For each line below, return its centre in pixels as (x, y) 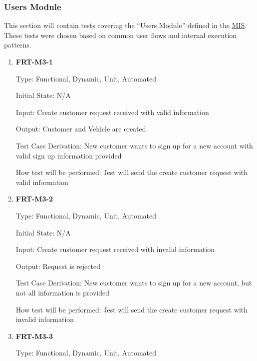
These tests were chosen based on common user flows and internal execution (121, 35)
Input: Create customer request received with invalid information (115, 249)
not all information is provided (63, 292)
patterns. (18, 45)
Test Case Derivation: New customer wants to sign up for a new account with (134, 145)
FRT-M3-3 (34, 336)
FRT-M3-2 (34, 199)
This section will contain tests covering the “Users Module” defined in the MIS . (126, 25)
